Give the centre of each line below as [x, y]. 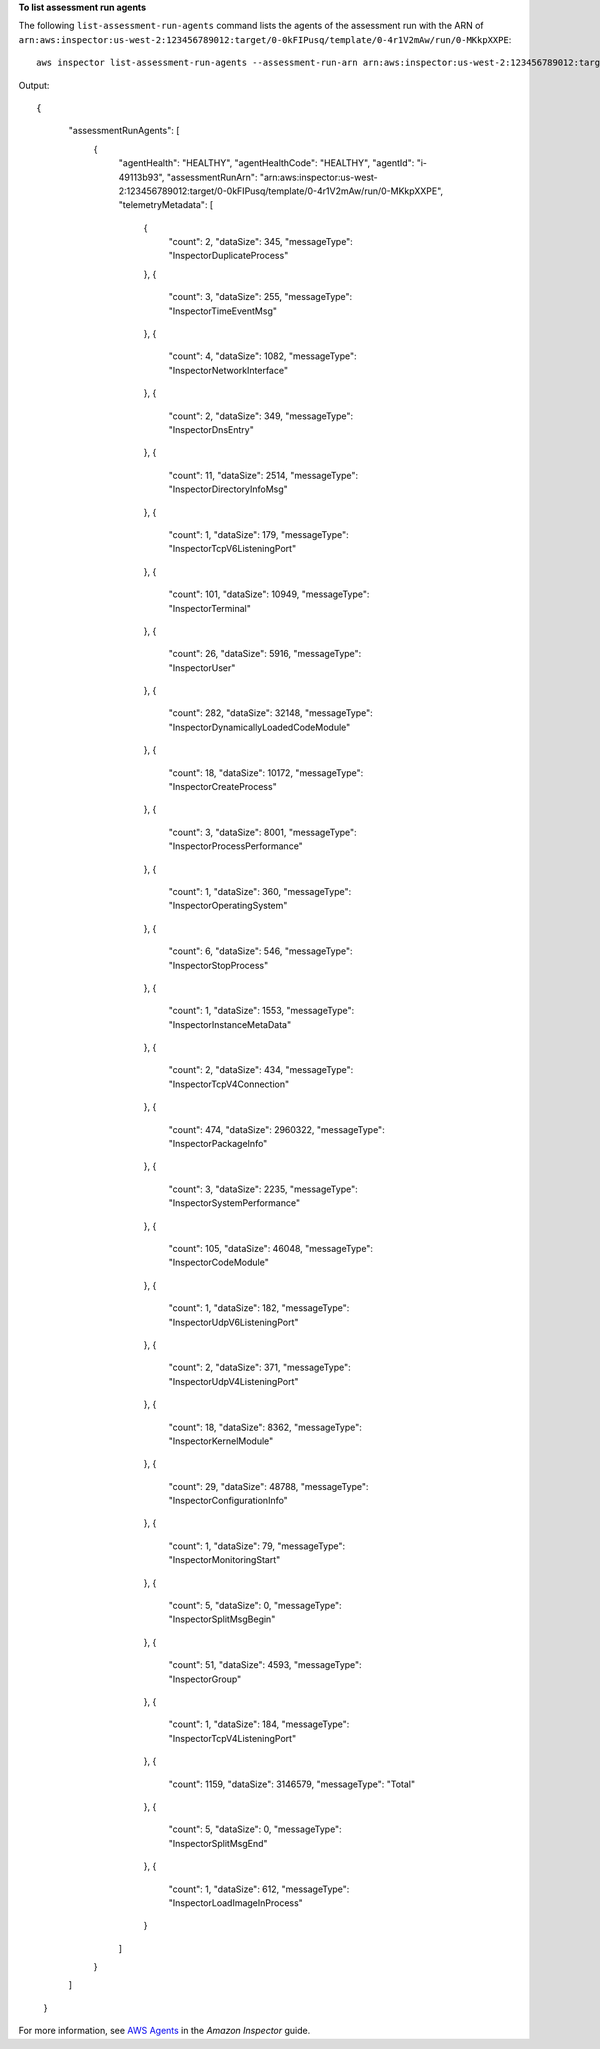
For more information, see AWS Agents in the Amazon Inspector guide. [164, 2031]
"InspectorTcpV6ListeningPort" [232, 549]
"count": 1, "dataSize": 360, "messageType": [260, 891]
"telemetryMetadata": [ [166, 205]
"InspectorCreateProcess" [222, 787]
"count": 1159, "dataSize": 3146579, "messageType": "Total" [291, 1784]
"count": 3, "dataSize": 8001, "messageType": [262, 832]
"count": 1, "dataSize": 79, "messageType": [257, 1546]
